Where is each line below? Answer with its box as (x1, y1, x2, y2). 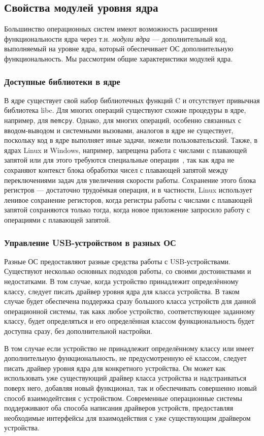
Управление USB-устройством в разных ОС (4, 236, 176, 248)
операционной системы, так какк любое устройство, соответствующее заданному (4, 305, 255, 316)
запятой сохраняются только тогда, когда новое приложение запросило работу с (4, 204, 250, 215)
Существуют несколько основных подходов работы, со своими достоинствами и (4, 266, 251, 276)
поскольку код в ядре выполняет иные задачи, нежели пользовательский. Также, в (4, 135, 258, 145)
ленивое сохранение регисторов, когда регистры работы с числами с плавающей (4, 194, 252, 205)
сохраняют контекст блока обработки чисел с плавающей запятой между (4, 165, 228, 175)
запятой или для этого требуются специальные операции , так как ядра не (4, 154, 235, 165)
